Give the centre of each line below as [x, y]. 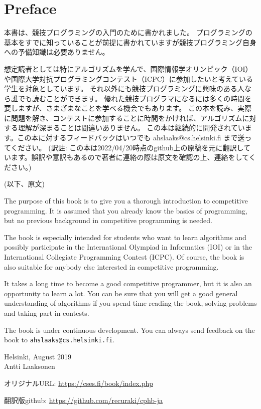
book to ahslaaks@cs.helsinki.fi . [59, 340]
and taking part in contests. [47, 313]
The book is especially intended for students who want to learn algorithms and [125, 237]
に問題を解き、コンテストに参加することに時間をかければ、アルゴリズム [123, 118]
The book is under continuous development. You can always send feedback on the [129, 330]
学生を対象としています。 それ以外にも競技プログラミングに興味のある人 [124, 88]
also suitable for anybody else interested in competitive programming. [111, 266]
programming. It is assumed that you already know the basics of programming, [126, 210]
